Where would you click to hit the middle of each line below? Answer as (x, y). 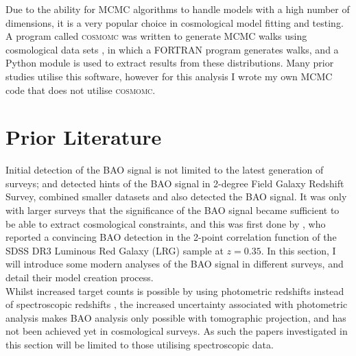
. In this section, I (298, 250)
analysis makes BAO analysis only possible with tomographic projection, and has (176, 317)
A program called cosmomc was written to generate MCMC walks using (156, 36)
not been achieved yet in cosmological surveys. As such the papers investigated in (177, 331)
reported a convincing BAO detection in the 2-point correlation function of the (171, 237)
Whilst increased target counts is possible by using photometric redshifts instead (175, 290)
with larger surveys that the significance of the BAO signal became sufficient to (173, 210)
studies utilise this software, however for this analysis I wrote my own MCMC (169, 76)
